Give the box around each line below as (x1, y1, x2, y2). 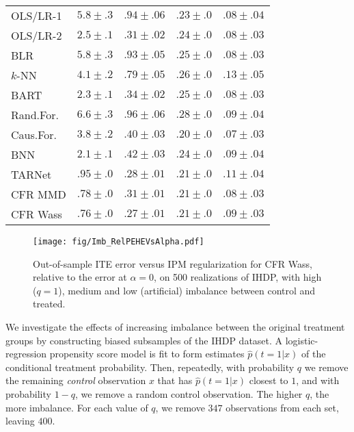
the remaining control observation (5, 373, 146, 387)
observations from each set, (226, 400, 339, 414)
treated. (33, 296, 66, 311)
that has (157, 373, 193, 387)
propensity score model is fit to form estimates (49, 346, 245, 361)
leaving (5, 414, 35, 428)
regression (5, 346, 47, 361)
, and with (296, 373, 340, 387)
